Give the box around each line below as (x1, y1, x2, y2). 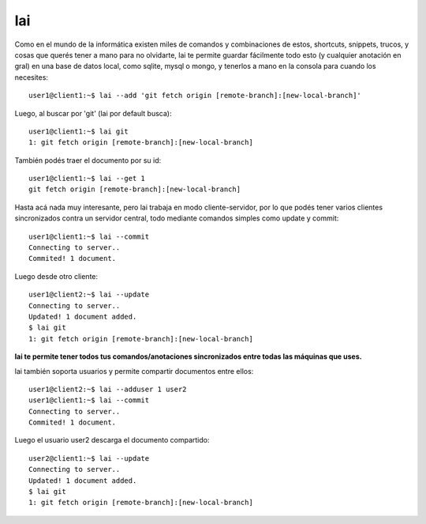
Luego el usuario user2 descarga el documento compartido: (14, 435, 210, 445)
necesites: (14, 72, 49, 82)
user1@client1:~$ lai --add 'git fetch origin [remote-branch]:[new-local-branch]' (28, 91, 362, 100)
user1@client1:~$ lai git (28, 126, 129, 136)
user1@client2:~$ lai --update (28, 290, 150, 300)
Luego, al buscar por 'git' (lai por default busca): (14, 108, 172, 118)
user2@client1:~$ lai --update (28, 454, 150, 462)
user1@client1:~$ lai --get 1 (28, 174, 146, 183)
